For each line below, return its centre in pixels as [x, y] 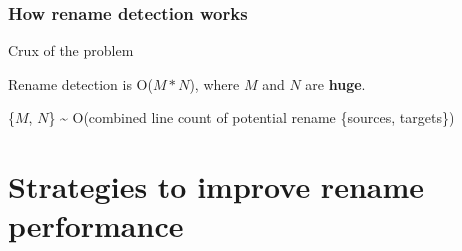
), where [214, 83]
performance [96, 225]
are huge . [335, 83]
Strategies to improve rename [216, 186]
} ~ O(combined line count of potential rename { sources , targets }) [251, 117]
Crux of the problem [71, 50]
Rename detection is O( [80, 83]
